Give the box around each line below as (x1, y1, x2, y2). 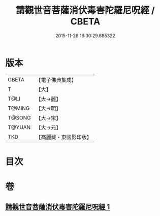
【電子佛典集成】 (36, 76, 77, 83)
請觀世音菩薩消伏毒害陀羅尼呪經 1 (5, 203, 110, 211)
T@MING (8, 105, 30, 112)
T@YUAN (8, 124, 31, 131)
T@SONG (8, 114, 31, 121)
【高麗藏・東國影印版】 (36, 133, 92, 140)
